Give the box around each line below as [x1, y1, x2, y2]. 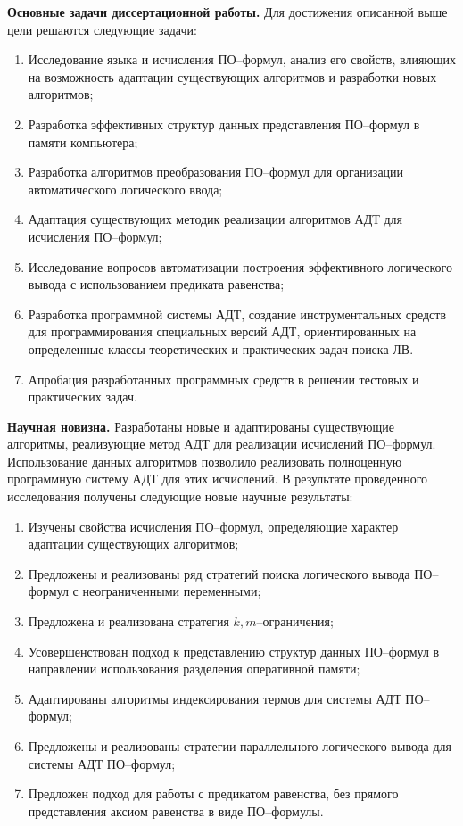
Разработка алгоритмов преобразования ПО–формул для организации [28, 162, 404, 181]
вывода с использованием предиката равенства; [28, 275, 285, 293]
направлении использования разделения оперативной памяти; [28, 659, 360, 678]
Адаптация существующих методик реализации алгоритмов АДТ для [28, 210, 403, 228]
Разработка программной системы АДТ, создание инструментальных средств [28, 304, 447, 323]
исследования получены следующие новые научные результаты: [7, 487, 353, 506]
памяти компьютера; [28, 132, 138, 151]
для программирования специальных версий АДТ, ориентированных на [28, 322, 417, 341]
